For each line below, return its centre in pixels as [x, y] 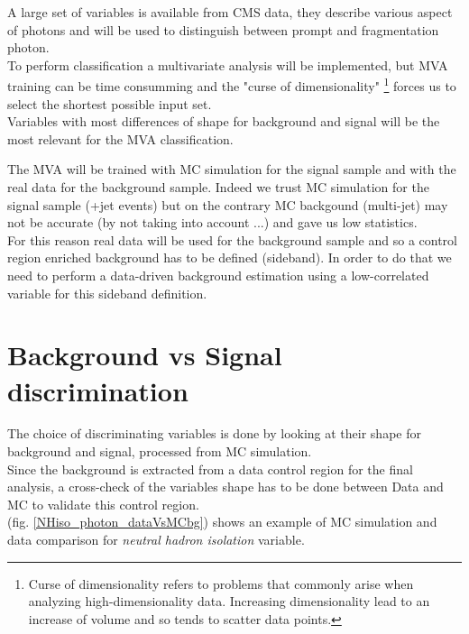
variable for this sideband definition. [107, 293]
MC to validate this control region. [103, 504]
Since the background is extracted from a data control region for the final [210, 469]
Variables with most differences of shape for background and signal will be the [224, 121]
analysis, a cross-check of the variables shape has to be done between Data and [225, 487]
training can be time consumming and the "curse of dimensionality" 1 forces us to [232, 85]
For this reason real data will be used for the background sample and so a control [232, 239]
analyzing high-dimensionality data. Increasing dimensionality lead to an [229, 601]
